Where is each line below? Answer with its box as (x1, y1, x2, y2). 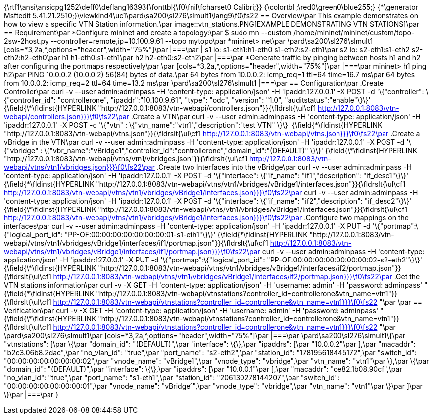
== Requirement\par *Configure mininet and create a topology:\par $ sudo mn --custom (4, 28, 292, 37)
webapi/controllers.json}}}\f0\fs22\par (4, 112, 129, 121)
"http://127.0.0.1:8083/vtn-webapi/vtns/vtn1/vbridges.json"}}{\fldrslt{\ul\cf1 (4, 155, 248, 163)
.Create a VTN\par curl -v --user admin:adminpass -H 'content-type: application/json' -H (131, 112, 421, 121)
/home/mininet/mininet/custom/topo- (293, 28, 415, 37)
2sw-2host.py (4, 37, 49, 45)
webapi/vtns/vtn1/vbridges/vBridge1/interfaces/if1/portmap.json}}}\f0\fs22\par (4, 247, 260, 256)
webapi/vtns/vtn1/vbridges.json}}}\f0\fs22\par (4, 163, 155, 171)
